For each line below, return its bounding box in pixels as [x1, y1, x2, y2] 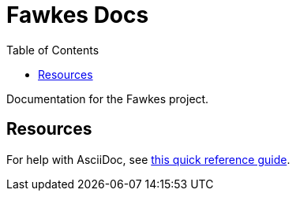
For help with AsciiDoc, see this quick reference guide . [6, 152, 290, 166]
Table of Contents [6, 43, 99, 57]
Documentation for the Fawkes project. [6, 91, 209, 106]
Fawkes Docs [6, 2, 149, 28]
